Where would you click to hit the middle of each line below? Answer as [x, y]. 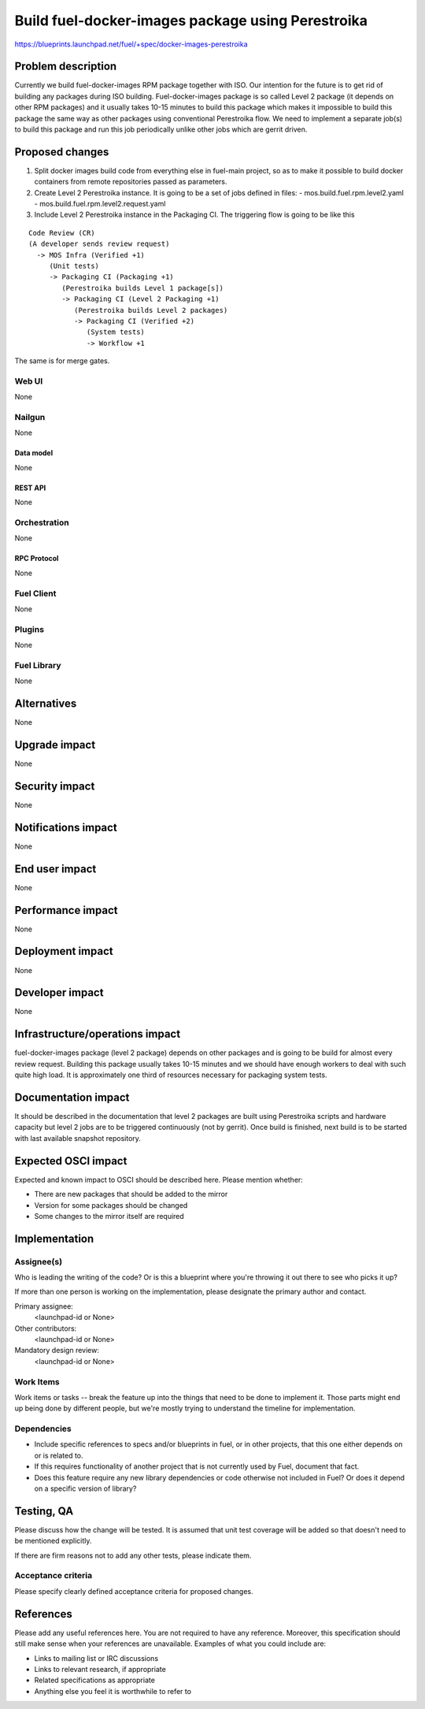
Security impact [55, 786]
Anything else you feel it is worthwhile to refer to [113, 1691]
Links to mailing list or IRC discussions [96, 1658]
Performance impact [66, 910]
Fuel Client [35, 593]
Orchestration [42, 522]
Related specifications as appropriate [94, 1680]
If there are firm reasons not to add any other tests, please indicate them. [133, 1555]
